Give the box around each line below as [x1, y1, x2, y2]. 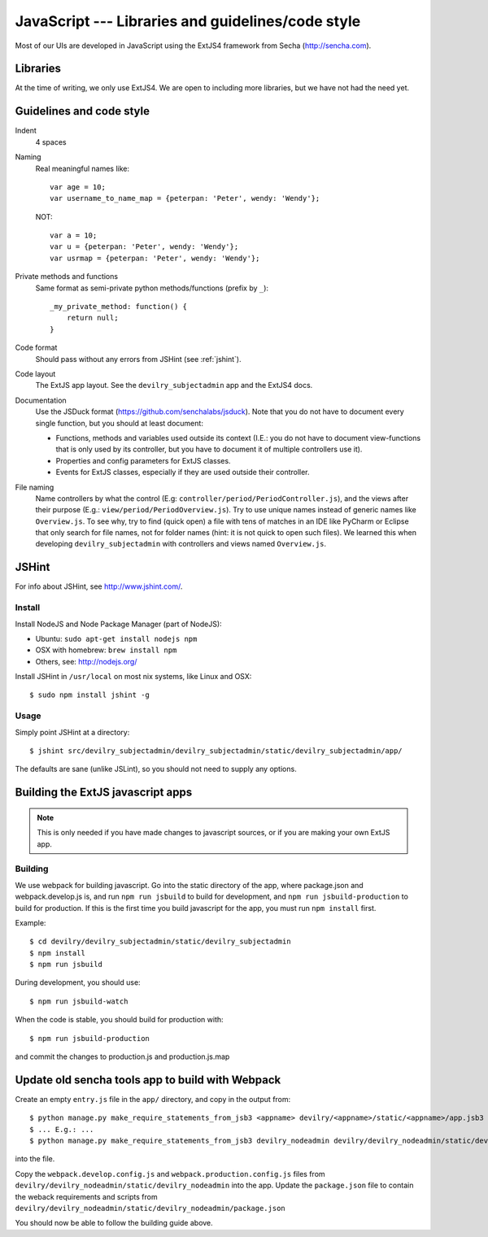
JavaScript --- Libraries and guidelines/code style [15, 12, 361, 30]
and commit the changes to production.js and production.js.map [15, 1052, 230, 1061]
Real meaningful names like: [35, 163, 130, 173]
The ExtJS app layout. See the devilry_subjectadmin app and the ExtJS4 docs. [35, 381, 313, 390]
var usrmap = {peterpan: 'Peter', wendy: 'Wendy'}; [50, 253, 260, 263]
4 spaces [35, 137, 67, 146]
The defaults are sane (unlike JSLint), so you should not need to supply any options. [15, 764, 297, 774]
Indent [15, 126, 37, 136]
